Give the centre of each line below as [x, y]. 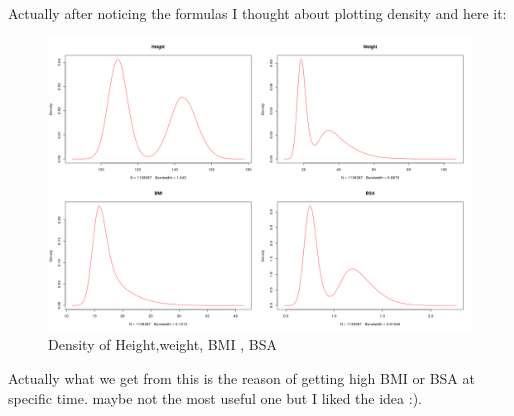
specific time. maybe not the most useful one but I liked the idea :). [215, 397]
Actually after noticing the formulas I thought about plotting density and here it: [257, 13]
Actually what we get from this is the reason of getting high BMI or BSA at [241, 377]
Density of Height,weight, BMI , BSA [162, 344]
